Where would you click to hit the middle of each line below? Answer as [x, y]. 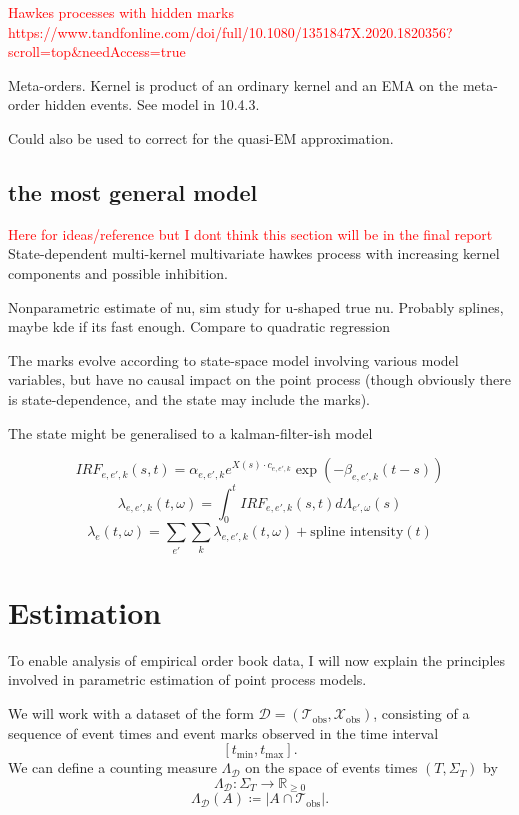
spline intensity [357, 532]
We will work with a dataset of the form [131, 713]
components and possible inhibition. [118, 272]
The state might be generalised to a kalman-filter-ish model [190, 432]
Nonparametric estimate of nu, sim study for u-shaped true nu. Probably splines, [256, 306]
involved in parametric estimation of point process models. [187, 679]
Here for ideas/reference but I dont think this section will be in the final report [250, 233]
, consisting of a [421, 713]
